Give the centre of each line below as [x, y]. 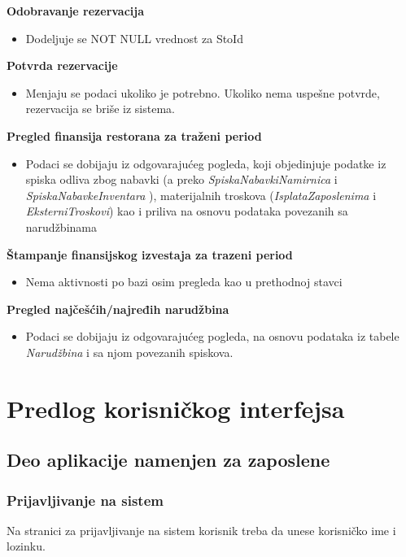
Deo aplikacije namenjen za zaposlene [168, 460]
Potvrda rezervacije [62, 65]
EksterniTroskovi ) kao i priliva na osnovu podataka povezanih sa [187, 211]
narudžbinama [61, 226]
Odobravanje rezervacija [76, 11]
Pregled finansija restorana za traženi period [134, 135]
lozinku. [26, 546]
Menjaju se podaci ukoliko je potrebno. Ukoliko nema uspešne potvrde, [203, 92]
